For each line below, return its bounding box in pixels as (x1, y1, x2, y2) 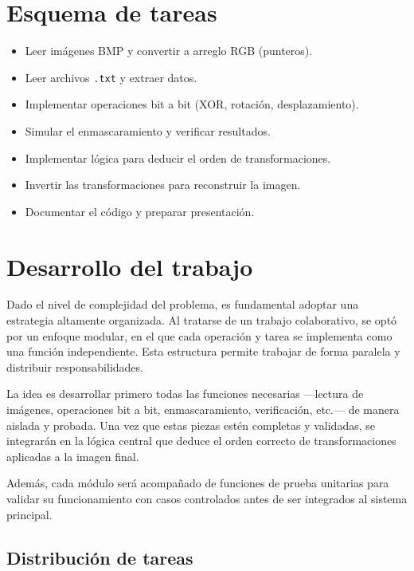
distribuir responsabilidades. (6, 358, 143, 375)
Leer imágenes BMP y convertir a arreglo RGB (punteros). (25, 42, 313, 59)
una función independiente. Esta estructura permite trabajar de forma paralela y (6, 343, 400, 360)
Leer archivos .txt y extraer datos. (25, 69, 197, 85)
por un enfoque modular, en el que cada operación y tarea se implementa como (6, 327, 393, 344)
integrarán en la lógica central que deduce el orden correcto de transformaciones (6, 432, 396, 449)
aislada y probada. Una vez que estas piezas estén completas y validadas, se (6, 416, 375, 433)
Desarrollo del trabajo (6, 250, 253, 282)
